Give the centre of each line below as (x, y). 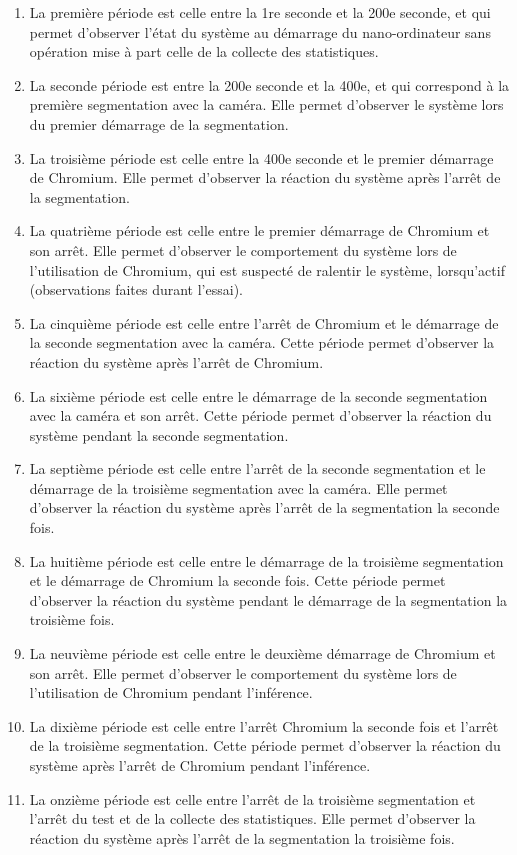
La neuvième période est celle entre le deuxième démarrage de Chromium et (262, 653)
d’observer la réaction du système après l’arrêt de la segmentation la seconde (264, 507)
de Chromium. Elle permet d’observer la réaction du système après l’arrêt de (265, 177)
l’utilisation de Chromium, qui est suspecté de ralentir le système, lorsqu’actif (267, 269)
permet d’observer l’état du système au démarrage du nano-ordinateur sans (260, 31)
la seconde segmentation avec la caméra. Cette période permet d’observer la (262, 342)
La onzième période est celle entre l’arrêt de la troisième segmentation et (252, 798)
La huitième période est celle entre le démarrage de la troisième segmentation (266, 560)
